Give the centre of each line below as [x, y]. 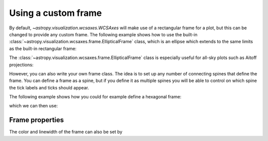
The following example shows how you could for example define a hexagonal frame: [95, 97]
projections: [21, 65]
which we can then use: [33, 106]
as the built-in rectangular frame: [43, 48]
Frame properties [36, 120]
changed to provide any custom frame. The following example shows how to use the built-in [103, 34]
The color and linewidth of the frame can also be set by [66, 132]
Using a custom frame [55, 13]
